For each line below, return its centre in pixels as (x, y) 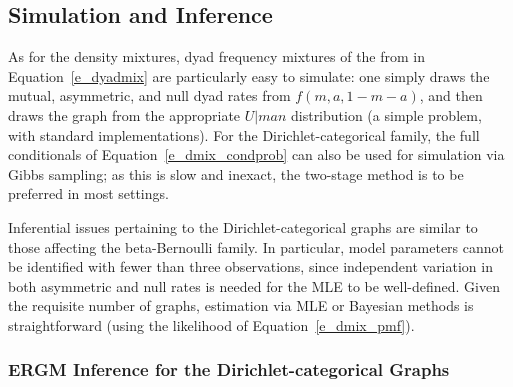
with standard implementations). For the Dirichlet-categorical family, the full (244, 134)
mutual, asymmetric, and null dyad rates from (149, 95)
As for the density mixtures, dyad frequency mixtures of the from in (217, 56)
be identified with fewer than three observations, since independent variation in (250, 266)
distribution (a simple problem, (386, 114)
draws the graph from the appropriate (124, 114)
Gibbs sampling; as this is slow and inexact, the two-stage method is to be (236, 173)
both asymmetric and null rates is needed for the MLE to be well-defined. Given (254, 285)
